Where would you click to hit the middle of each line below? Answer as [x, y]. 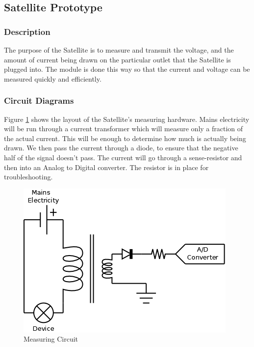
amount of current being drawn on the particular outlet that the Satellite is [117, 59]
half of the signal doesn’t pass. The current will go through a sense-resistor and [123, 157]
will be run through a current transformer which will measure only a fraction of [124, 129]
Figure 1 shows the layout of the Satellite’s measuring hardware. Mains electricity [127, 119]
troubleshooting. [28, 177]
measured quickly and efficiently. [53, 78]
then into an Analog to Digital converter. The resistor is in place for [106, 167]
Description [27, 31]
